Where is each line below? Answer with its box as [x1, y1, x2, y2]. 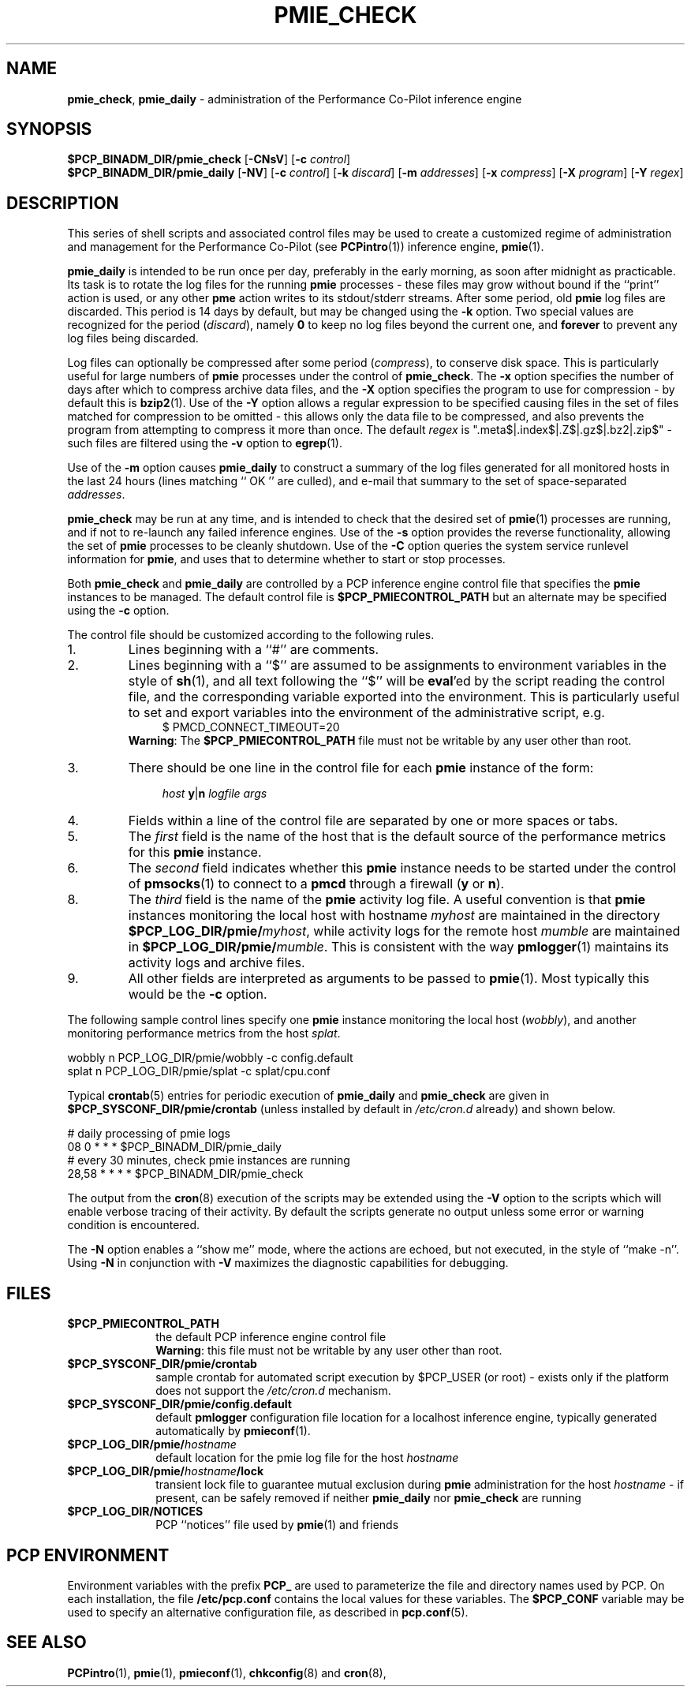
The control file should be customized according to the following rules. [67, 628, 435, 642]
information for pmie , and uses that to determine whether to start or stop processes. [67, 552, 506, 566]
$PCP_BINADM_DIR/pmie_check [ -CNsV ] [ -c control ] [67, 152, 351, 166]
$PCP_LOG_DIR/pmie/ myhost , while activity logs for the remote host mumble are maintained [128, 923, 681, 940]
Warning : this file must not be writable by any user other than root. [155, 1344, 502, 1358]
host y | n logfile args [162, 787, 267, 801]
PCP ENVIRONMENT [6, 1545, 170, 1565]
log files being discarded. [67, 331, 199, 346]
